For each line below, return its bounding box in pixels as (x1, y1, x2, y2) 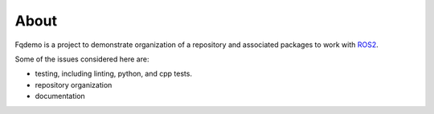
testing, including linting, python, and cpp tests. (35, 69, 193, 79)
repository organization (35, 80, 113, 89)
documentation (35, 92, 86, 101)
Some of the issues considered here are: (14, 54, 149, 64)
